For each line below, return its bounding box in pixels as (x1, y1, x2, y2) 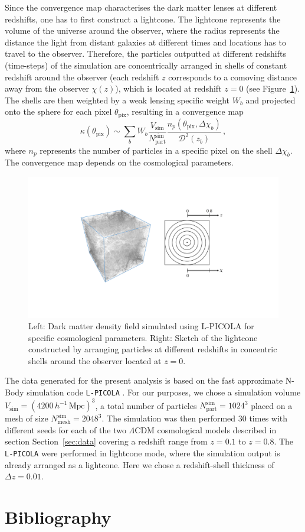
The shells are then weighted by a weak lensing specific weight (5, 93, 230, 106)
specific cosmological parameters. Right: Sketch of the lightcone (28, 331, 258, 343)
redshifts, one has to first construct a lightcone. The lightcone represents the (5, 12, 281, 25)
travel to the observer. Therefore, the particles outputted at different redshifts (5, 47, 287, 60)
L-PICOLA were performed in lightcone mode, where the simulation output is (5, 447, 280, 459)
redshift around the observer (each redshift (5, 70, 159, 83)
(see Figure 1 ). (246, 82, 300, 95)
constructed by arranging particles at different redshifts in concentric (28, 343, 277, 355)
